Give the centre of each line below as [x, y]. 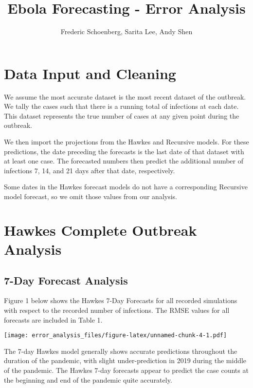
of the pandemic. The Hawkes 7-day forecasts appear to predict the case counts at [126, 370]
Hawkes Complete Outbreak [100, 230]
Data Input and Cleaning [90, 73]
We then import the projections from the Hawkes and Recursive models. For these [126, 142]
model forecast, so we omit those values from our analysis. [90, 196]
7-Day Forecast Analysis [66, 280]
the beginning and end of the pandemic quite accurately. [88, 379]
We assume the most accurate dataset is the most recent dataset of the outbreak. [125, 96]
